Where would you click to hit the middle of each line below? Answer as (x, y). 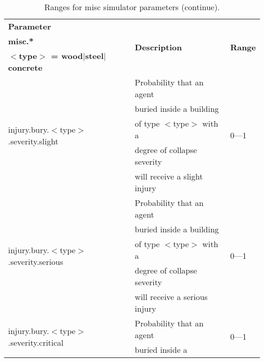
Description (158, 47)
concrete (25, 67)
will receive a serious (171, 297)
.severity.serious (36, 261)
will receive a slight (169, 176)
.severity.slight (33, 141)
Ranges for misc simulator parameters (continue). (132, 7)
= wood (67, 56)
